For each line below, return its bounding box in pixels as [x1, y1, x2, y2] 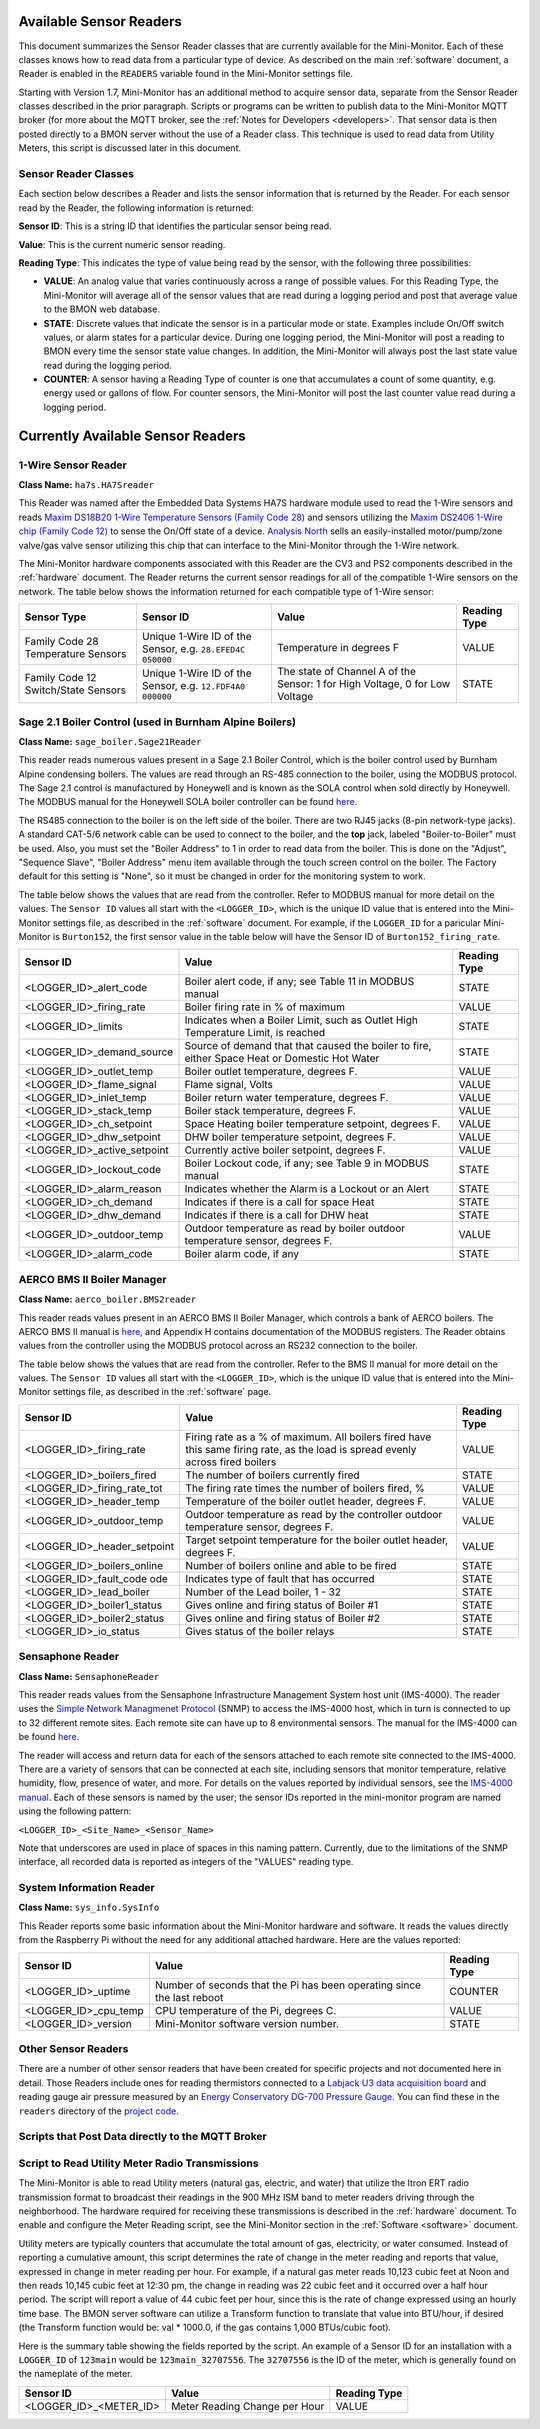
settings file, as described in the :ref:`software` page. [52, 1386, 272, 1398]
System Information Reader [18, 1881, 155, 1895]
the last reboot [155, 1990, 224, 2004]
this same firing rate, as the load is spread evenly [185, 1442, 417, 1456]
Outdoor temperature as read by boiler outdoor [184, 1221, 406, 1235]
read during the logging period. [43, 359, 172, 371]
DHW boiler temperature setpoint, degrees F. [184, 1130, 396, 1144]
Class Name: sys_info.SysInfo [18, 1901, 160, 1914]
